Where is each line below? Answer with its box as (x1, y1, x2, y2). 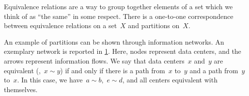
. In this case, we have (17, 75, 83, 85)
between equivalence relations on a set (4, 20, 117, 31)
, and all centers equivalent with (122, 75, 218, 85)
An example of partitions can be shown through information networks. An (4, 36, 224, 47)
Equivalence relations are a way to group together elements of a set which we (4, 1, 233, 11)
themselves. (4, 84, 38, 94)
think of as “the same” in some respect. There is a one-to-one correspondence (4, 11, 233, 21)
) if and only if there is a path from (60, 65, 165, 75)
